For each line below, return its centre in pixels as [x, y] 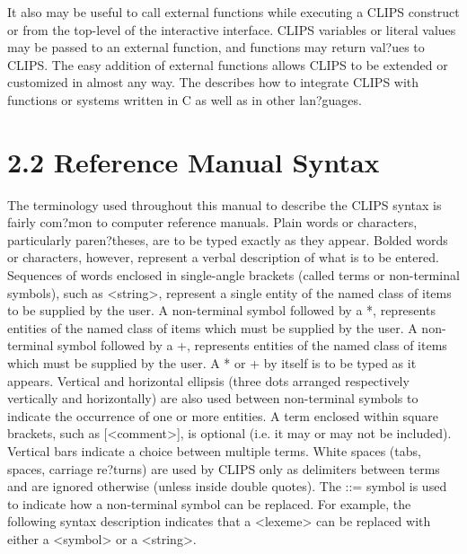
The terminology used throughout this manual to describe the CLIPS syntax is [225, 204]
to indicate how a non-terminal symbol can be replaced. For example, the [209, 503]
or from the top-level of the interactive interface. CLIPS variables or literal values [232, 29]
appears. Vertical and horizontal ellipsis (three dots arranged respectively [208, 380]
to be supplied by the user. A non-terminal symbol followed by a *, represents [221, 310]
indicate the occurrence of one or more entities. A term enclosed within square [223, 415]
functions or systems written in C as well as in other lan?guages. [185, 99]
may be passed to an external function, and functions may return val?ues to [216, 47]
